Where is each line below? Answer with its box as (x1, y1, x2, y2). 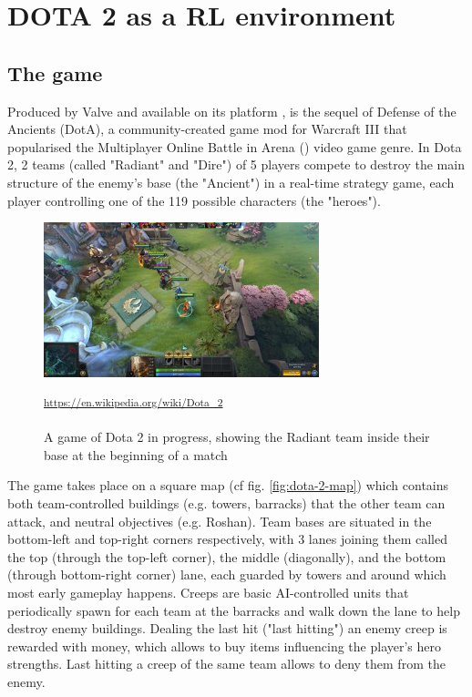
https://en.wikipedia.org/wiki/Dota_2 (44, 394, 223, 409)
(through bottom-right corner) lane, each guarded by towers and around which (7, 565, 446, 584)
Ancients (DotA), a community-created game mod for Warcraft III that (7, 119, 407, 138)
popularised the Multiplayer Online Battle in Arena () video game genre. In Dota (7, 137, 462, 156)
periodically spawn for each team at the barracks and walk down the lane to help (7, 600, 460, 620)
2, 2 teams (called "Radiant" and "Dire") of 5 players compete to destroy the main (7, 155, 465, 174)
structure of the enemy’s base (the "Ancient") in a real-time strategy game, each (7, 172, 455, 191)
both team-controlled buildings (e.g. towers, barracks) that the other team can (7, 493, 446, 512)
